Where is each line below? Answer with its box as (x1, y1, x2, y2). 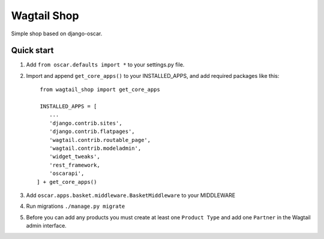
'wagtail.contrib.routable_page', (49, 137, 151, 143)
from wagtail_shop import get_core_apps (40, 86, 160, 93)
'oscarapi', (49, 170, 85, 177)
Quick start (11, 46, 54, 56)
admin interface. (26, 222, 67, 229)
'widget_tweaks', (49, 153, 100, 160)
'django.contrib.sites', (49, 120, 122, 126)
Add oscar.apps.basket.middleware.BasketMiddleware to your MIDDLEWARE (26, 192, 236, 199)
